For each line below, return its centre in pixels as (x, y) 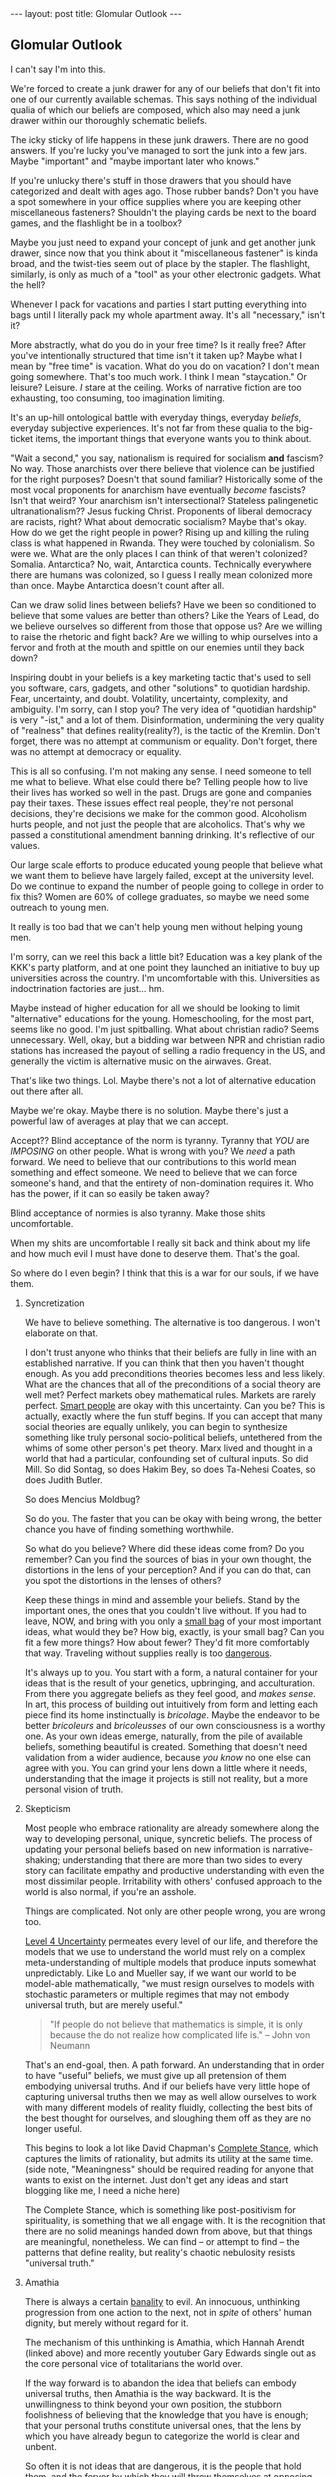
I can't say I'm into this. (58, 69)
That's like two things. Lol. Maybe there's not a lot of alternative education (163, 1080)
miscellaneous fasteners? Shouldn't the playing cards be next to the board (163, 212)
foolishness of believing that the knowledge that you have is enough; (166, 2414)
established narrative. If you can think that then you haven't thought (164, 1363)
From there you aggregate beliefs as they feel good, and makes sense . (170, 1693)
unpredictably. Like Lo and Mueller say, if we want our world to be (160, 1973)
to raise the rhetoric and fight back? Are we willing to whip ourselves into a (164, 636)
